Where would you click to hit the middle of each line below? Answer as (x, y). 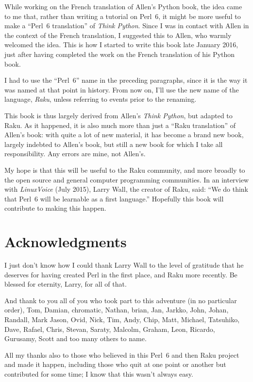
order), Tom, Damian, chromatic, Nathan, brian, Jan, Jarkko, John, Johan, (117, 310)
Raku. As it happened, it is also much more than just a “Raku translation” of (120, 125)
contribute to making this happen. (55, 208)
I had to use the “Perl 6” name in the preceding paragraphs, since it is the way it (126, 80)
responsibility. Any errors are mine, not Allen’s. (75, 154)
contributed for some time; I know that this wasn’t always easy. (99, 373)
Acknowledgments (66, 242)
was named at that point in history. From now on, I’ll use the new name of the (122, 89)
